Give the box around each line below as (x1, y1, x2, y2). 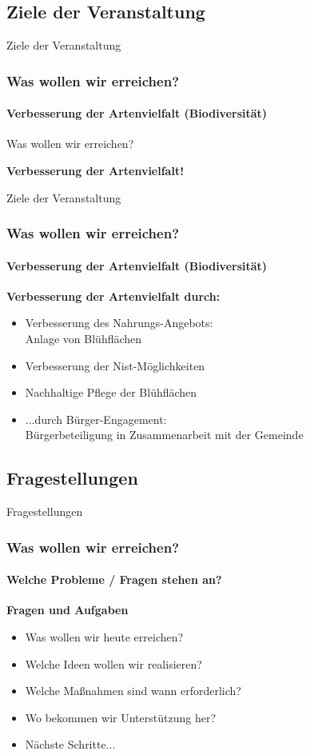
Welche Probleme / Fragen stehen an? (6, 571, 222, 588)
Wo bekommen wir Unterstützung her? (25, 709, 216, 725)
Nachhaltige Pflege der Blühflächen (25, 384, 197, 401)
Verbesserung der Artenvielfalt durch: (6, 287, 221, 304)
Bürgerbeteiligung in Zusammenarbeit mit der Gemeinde (25, 426, 304, 443)
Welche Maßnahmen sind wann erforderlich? (25, 682, 241, 699)
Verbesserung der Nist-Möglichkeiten (25, 357, 205, 374)
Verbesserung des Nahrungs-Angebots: (25, 314, 213, 331)
